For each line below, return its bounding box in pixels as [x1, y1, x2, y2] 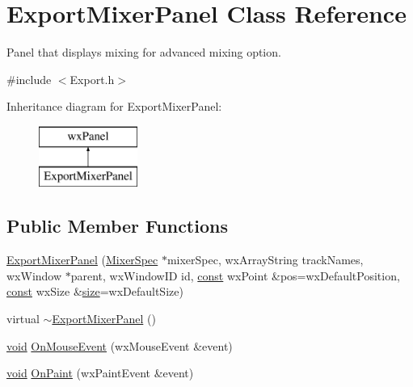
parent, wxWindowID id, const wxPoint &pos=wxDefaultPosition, [70, 267, 400, 284]
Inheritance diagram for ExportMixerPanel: [6, 98, 222, 115]
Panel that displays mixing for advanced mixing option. [6, 44, 281, 61]
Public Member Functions [6, 213, 228, 238]
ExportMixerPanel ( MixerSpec [6, 251, 158, 268]
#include [6, 70, 52, 87]
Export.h [70, 70, 115, 87]
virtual [6, 310, 40, 327]
